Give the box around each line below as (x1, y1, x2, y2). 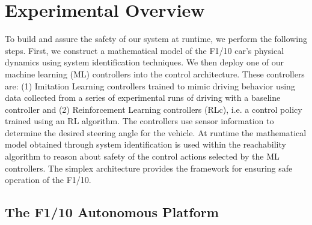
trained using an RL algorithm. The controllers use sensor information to (5, 115, 274, 127)
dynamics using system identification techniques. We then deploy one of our (5, 56, 284, 68)
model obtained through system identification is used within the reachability (5, 138, 286, 151)
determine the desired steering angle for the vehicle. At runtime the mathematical (5, 126, 307, 139)
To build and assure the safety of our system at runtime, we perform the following (5, 32, 308, 45)
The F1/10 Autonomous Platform (5, 203, 219, 221)
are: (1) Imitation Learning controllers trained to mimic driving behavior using (5, 79, 295, 92)
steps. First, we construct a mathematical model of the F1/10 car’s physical (5, 44, 284, 56)
